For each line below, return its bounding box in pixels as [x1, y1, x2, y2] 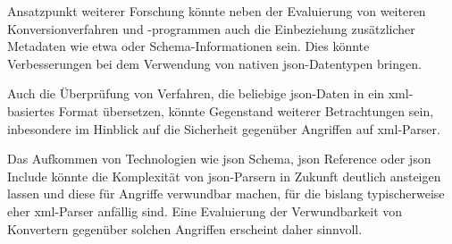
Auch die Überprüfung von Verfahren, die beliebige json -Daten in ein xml [7, 84, 409, 103]
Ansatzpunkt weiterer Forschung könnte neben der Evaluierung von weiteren [7, 2, 426, 20]
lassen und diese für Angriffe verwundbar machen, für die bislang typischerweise [7, 184, 445, 203]
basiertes [7, 101, 55, 120]
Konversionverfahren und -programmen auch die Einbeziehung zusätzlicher [7, 19, 415, 38]
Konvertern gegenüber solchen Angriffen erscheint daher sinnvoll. [7, 219, 363, 238]
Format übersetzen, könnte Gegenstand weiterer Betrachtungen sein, [58, 101, 434, 120]
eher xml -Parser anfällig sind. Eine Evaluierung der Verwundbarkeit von [7, 201, 403, 220]
